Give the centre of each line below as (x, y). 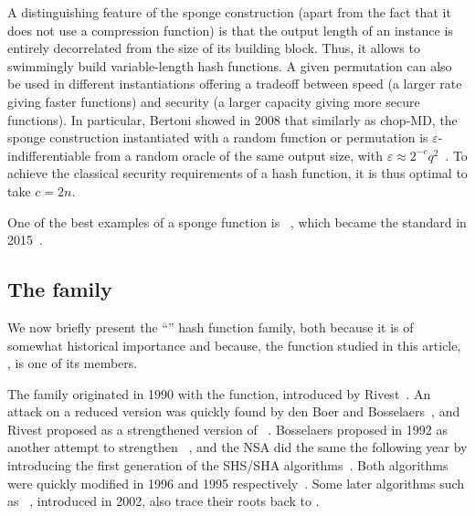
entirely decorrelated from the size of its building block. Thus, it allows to (214, 48)
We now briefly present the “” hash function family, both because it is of (211, 326)
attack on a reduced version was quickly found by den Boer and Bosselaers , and (234, 411)
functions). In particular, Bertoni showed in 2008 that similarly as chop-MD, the (232, 119)
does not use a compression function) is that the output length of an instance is (230, 30)
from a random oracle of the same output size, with (238, 155)
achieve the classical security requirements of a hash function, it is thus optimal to (237, 173)
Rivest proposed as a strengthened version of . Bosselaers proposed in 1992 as (227, 429)
